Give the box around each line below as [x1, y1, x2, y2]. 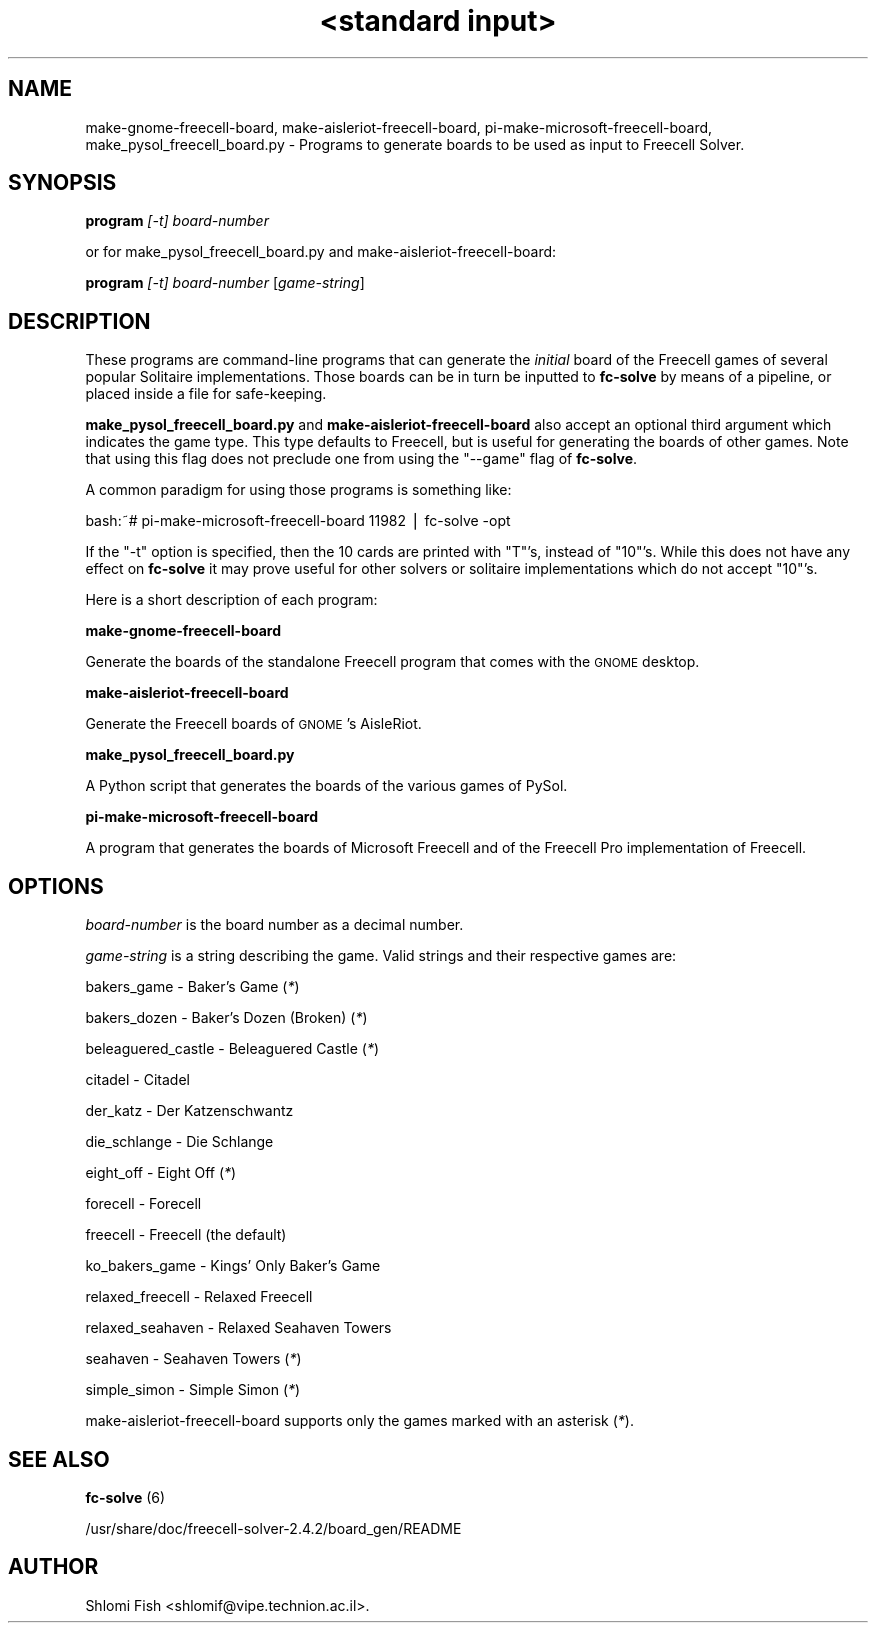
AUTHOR [8, 1554, 99, 1580]
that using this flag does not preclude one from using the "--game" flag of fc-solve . [85, 450, 638, 468]
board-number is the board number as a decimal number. [85, 916, 464, 934]
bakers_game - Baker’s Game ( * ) [85, 978, 300, 996]
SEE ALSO [8, 1446, 110, 1472]
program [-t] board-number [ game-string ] [85, 274, 365, 292]
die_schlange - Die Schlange [85, 1133, 274, 1151]
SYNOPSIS [8, 170, 117, 196]
